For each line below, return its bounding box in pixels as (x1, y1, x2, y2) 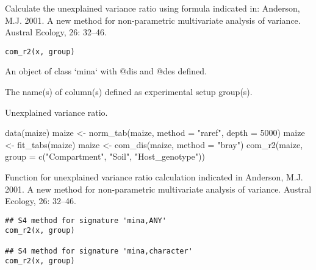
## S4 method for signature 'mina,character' (5, 246, 193, 255)
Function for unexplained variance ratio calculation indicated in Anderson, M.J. (5, 171, 303, 183)
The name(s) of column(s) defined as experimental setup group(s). (5, 85, 253, 98)
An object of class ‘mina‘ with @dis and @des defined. (5, 65, 207, 77)
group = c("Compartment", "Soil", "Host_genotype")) (5, 150, 205, 163)
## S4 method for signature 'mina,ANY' (5, 216, 167, 225)
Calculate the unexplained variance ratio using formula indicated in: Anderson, (5, 2, 300, 14)
